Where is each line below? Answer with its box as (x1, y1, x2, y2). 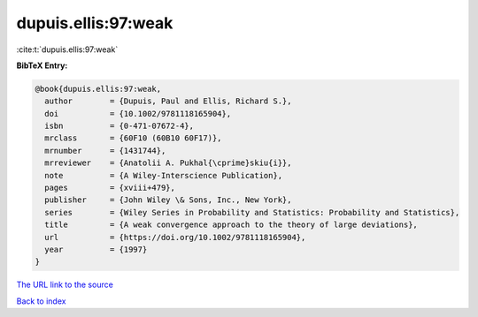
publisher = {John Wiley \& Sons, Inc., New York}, (44, 195, 292, 205)
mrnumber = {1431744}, (44, 146, 166, 155)
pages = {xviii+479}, (44, 183, 176, 193)
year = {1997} (44, 245, 148, 254)
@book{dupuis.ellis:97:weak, (35, 84, 162, 94)
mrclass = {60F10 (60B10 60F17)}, (44, 133, 222, 143)
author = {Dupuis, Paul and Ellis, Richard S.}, (44, 96, 292, 106)
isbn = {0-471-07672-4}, (44, 121, 195, 132)
